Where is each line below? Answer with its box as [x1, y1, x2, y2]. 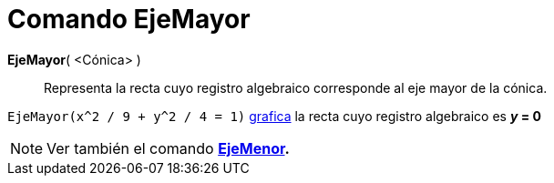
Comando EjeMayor [7, 4, 251, 35]
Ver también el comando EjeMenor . [46, 138, 290, 158]
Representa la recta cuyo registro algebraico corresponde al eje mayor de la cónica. [44, 79, 548, 96]
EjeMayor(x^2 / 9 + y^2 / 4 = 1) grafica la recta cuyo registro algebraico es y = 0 [7, 107, 541, 124]
